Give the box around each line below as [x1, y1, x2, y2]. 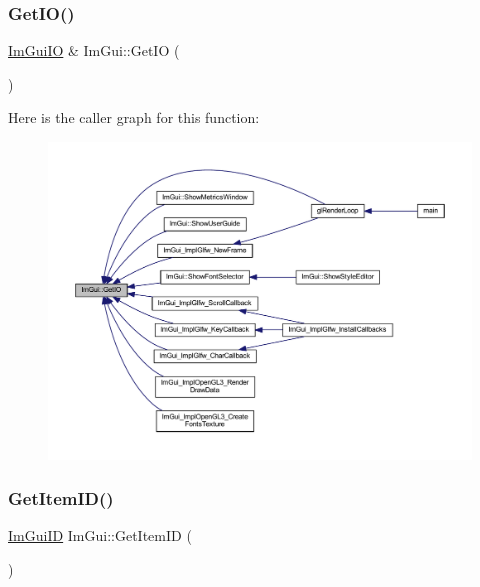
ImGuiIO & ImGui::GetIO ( [8, 40, 180, 61]
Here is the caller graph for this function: [8, 107, 260, 128]
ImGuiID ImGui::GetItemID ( [8, 525, 192, 546]
